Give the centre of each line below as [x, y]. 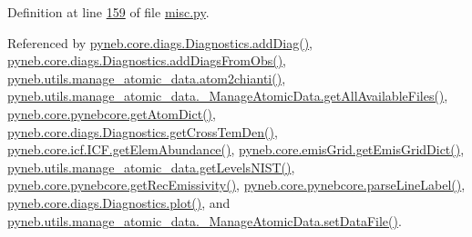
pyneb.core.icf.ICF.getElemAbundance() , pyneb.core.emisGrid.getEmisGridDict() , [236, 149]
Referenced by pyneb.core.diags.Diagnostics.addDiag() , [160, 42]
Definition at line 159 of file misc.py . [108, 12]
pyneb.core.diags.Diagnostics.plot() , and [119, 202]
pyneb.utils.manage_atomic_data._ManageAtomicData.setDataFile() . [205, 220]
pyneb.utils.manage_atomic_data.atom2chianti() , [147, 78]
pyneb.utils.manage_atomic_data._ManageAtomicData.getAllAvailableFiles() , [228, 96]
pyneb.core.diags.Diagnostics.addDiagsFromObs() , [147, 60]
